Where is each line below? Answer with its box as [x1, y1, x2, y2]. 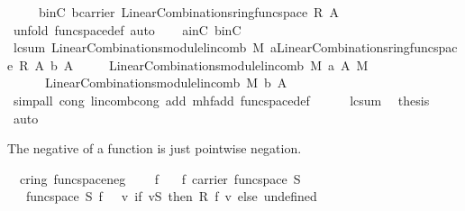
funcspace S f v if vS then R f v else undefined [25, 187, 317, 206]
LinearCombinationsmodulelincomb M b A [44, 73, 287, 92]
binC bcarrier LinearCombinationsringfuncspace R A [38, 3, 339, 21]
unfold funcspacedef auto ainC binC [13, 20, 242, 39]
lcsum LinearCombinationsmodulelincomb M [13, 38, 265, 57]
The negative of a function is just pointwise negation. [7, 139, 302, 158]
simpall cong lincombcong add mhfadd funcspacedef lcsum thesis [13, 90, 430, 109]
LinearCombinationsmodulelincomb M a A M [108, 55, 369, 74]
